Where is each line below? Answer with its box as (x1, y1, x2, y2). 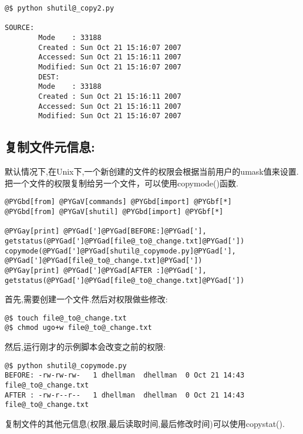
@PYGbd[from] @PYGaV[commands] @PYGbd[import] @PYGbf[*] (5, 198, 232, 206)
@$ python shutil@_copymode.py (5, 361, 127, 370)
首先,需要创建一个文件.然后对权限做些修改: (5, 293, 168, 305)
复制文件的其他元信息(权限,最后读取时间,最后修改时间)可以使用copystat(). (5, 417, 285, 429)
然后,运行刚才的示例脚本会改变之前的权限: (5, 340, 166, 353)
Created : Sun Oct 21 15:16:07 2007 (38, 43, 181, 52)
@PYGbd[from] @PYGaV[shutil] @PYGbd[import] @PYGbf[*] (5, 207, 224, 216)
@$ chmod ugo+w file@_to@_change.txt (5, 323, 152, 332)
